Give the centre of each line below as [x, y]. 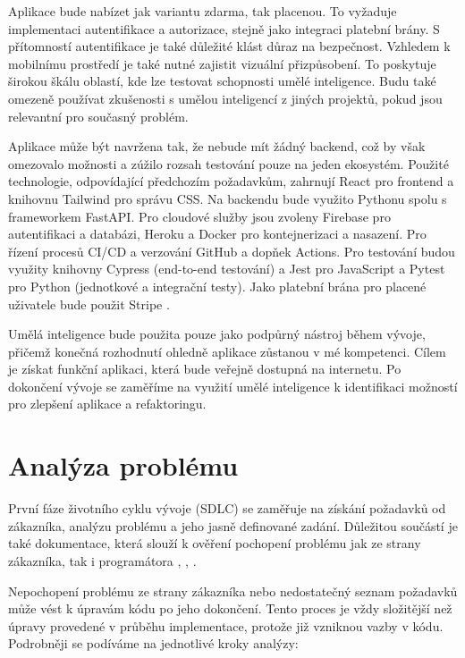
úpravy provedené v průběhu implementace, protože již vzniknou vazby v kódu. [226, 625]
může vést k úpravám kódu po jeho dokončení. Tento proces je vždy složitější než [230, 608]
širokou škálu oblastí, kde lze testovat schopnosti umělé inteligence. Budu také [222, 81]
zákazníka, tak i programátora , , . [102, 560]
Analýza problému [123, 465]
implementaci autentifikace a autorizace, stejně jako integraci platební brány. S [224, 28]
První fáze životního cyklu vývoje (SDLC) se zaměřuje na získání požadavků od [227, 508]
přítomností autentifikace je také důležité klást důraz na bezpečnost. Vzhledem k [229, 46]
